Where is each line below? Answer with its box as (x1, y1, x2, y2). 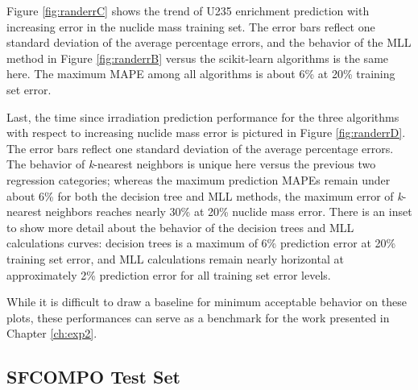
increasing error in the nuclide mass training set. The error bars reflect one (6, 18, 375, 35)
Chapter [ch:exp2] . (6, 325, 97, 342)
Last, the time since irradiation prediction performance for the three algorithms (6, 108, 399, 125)
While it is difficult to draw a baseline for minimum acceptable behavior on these (6, 293, 407, 310)
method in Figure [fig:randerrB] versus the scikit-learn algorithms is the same (6, 49, 389, 66)
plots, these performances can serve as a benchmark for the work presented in (6, 309, 390, 326)
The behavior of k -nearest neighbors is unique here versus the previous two (6, 156, 376, 172)
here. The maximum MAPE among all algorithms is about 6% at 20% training (6, 65, 395, 82)
